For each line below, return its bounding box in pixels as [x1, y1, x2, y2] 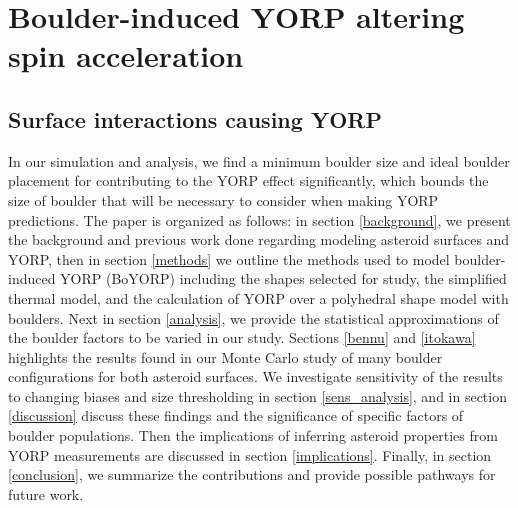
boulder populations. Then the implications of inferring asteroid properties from [8, 425, 498, 446]
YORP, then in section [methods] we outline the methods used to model [8, 248, 450, 269]
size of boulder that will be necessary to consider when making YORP [8, 189, 439, 210]
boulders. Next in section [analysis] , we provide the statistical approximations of [8, 307, 499, 328]
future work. [8, 483, 84, 504]
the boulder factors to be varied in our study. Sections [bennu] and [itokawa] [8, 327, 476, 348]
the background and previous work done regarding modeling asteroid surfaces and [8, 229, 510, 250]
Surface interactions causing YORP [8, 103, 382, 134]
